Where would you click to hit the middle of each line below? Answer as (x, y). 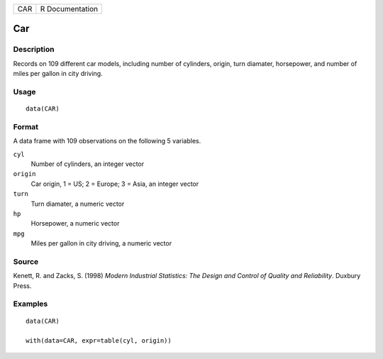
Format (26, 126)
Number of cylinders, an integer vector (88, 164)
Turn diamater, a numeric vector (78, 204)
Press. (22, 286)
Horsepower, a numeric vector (75, 223)
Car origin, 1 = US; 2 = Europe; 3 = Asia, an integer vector (115, 184)
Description (34, 50)
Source (26, 261)
